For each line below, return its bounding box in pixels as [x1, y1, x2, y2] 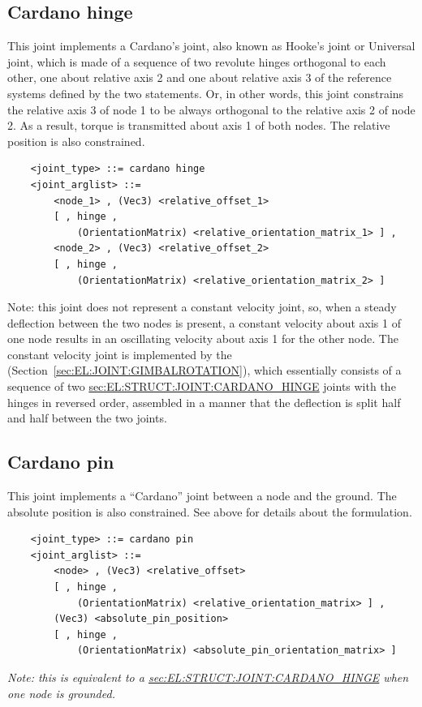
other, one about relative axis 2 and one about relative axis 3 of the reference [7, 69, 392, 86]
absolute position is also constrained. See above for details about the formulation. [7, 503, 412, 520]
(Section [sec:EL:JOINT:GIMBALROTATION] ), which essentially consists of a [7, 362, 402, 379]
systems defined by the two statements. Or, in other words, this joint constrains [7, 84, 404, 101]
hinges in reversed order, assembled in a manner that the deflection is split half [7, 393, 401, 410]
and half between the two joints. [7, 409, 167, 426]
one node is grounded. [7, 684, 115, 701]
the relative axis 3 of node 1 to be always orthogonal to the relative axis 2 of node [7, 101, 416, 118]
